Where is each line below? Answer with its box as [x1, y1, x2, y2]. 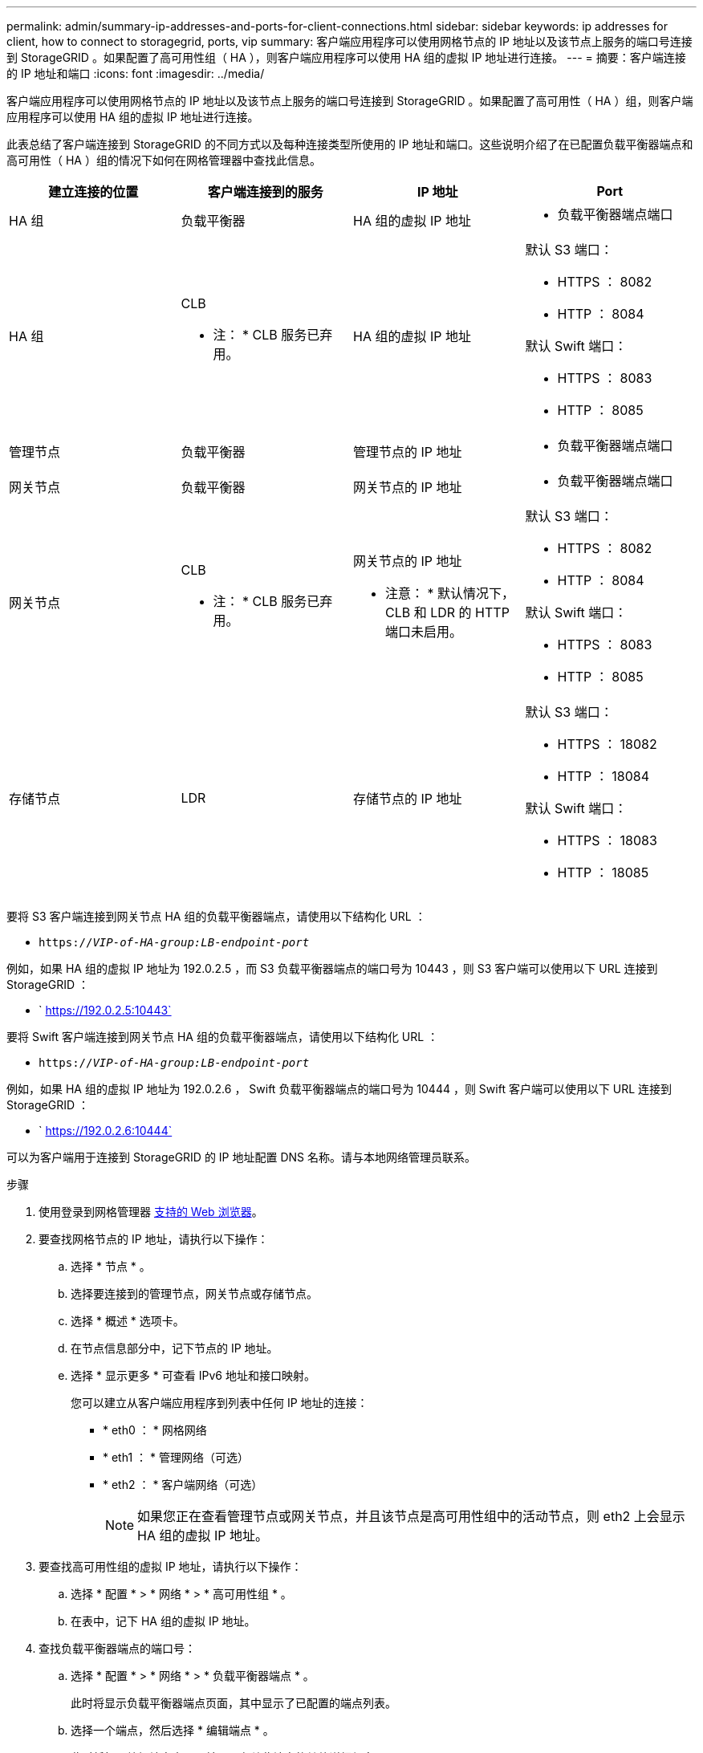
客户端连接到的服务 [207, 184, 323, 200]
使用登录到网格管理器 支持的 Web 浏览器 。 [39, 1205, 263, 1218]
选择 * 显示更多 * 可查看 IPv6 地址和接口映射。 [71, 1369, 315, 1382]
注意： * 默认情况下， [385, 585, 515, 601]
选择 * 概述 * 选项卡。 [71, 1314, 185, 1328]
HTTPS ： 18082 [557, 736, 657, 752]
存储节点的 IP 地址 [353, 791, 462, 807]
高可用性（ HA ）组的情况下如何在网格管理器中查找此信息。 [6, 153, 321, 167]
